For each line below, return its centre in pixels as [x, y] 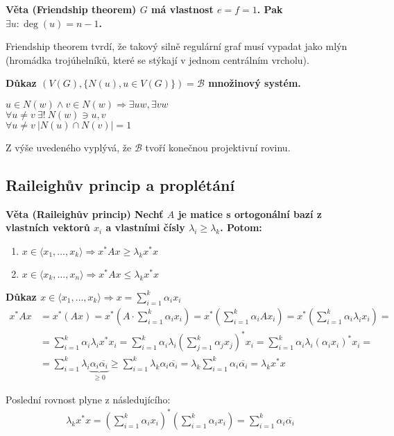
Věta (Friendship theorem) [71, 9]
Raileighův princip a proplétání [120, 184]
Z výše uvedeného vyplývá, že [69, 147]
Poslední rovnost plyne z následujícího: [88, 399]
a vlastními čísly [145, 227]
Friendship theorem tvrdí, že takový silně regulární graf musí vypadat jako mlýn [177, 46]
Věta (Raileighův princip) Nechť [85, 213]
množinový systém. [255, 83]
